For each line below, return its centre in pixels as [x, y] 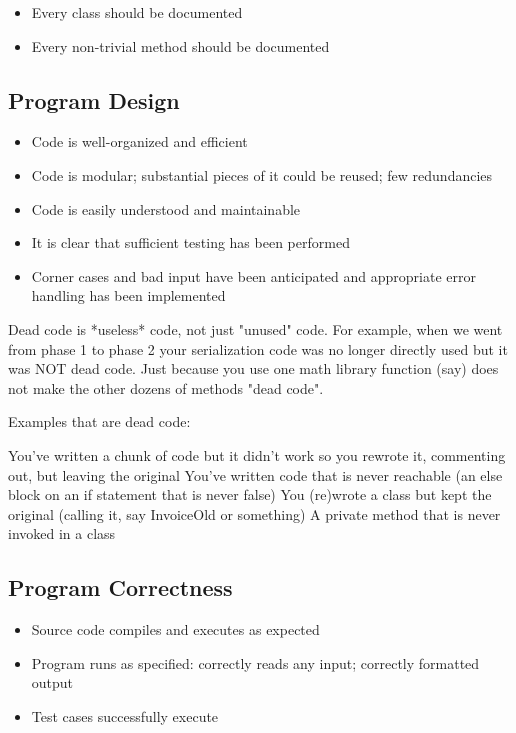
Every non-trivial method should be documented [180, 45]
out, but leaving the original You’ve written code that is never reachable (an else [255, 474]
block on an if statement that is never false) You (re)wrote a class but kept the [250, 494]
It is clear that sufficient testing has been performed [190, 242]
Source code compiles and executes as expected [175, 629]
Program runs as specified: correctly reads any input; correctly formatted [255, 662]
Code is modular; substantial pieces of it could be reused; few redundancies [262, 174]
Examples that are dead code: [99, 421]
